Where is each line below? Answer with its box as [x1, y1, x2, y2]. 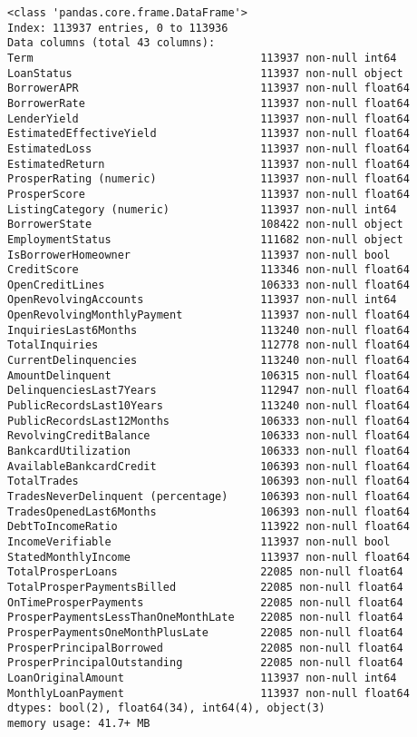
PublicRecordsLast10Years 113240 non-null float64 [7, 399, 410, 413]
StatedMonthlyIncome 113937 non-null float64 [7, 550, 410, 564]
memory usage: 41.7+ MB [7, 716, 150, 730]
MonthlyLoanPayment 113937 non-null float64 [7, 686, 410, 700]
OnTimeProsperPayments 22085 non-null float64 [7, 595, 403, 609]
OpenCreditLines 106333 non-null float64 [7, 278, 410, 291]
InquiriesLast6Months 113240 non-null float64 [7, 323, 410, 337]
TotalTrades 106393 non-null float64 [7, 475, 410, 488]
